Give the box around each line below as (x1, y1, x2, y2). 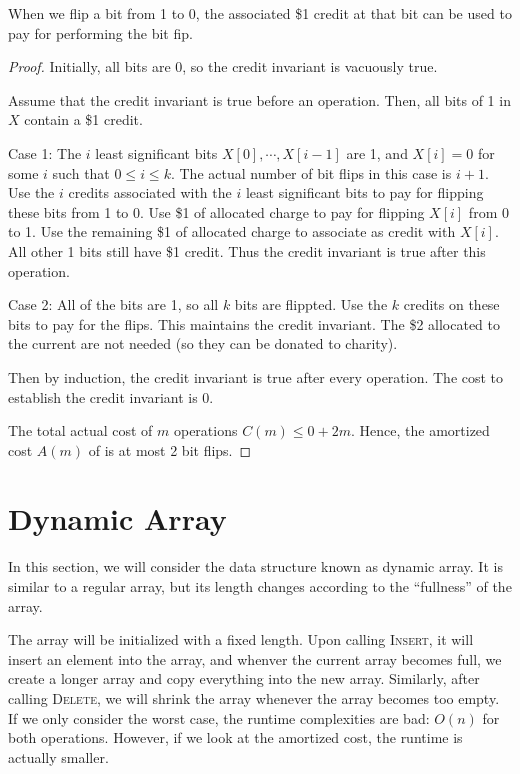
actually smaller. (8, 746, 109, 767)
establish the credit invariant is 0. (8, 386, 214, 407)
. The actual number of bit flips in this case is (170, 162, 452, 183)
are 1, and (346, 142, 408, 163)
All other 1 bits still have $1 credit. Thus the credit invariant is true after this (8, 240, 486, 261)
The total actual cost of (8, 420, 153, 441)
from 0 (468, 201, 509, 222)
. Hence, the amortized (351, 420, 490, 441)
